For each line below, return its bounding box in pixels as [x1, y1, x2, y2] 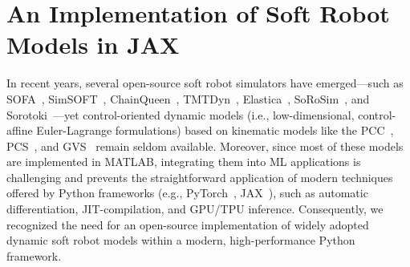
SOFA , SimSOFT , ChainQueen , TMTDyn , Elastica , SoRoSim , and [6, 90, 370, 107]
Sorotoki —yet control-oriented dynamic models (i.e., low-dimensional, [6, 106, 355, 123]
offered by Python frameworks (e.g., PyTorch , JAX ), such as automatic [6, 184, 368, 201]
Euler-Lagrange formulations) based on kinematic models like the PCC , [36, 122, 394, 139]
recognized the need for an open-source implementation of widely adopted [6, 216, 369, 233]
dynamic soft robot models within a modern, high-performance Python [6, 232, 355, 249]
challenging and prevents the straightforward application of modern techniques [6, 168, 393, 185]
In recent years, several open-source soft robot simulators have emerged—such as [6, 75, 404, 91]
